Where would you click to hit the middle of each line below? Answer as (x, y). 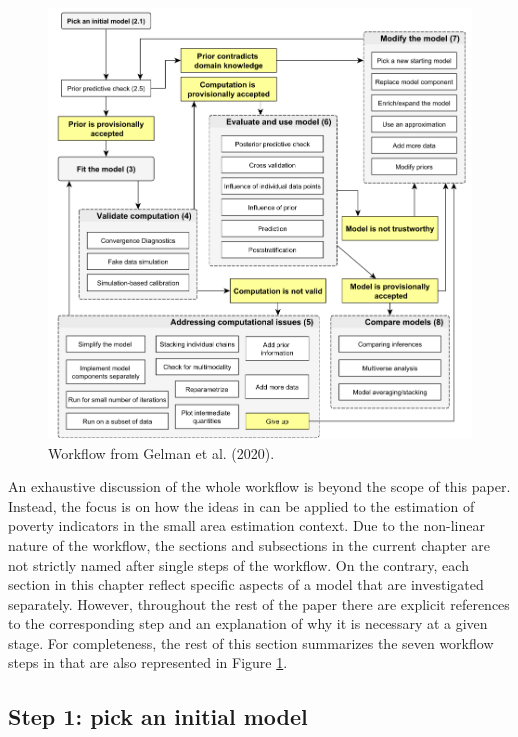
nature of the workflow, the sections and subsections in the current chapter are (249, 544)
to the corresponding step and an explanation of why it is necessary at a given (248, 623)
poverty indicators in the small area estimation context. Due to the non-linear (246, 525)
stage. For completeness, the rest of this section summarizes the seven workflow (251, 642)
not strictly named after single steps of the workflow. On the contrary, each (238, 564)
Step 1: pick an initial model (158, 716)
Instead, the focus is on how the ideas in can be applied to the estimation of (241, 505)
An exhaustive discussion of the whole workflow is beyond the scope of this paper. (259, 486)
